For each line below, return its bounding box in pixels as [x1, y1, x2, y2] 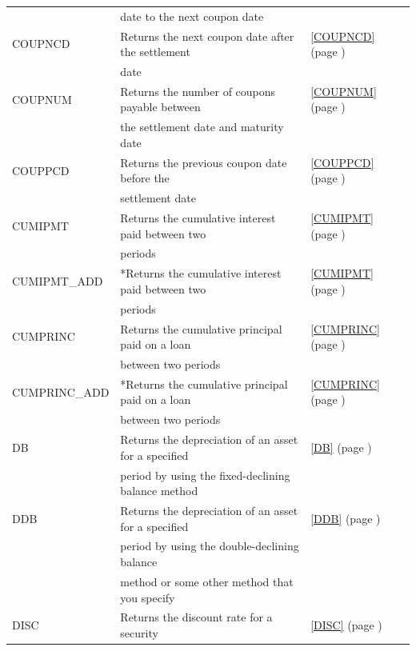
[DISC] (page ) [310, 617, 382, 633]
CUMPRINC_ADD [12, 383, 110, 400]
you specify [120, 589, 175, 605]
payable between [120, 98, 201, 115]
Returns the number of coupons [120, 82, 276, 99]
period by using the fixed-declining [120, 466, 290, 483]
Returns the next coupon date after [120, 27, 294, 44]
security [120, 624, 158, 641]
